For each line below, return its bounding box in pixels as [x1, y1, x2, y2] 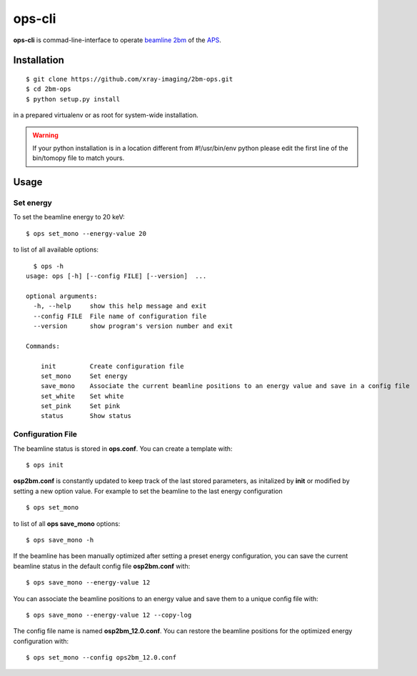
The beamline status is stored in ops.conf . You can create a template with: [13, 444, 233, 453]
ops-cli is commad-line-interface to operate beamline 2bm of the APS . [13, 36, 221, 44]
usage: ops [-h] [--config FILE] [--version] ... [26, 272, 207, 280]
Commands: [26, 342, 60, 350]
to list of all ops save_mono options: [13, 519, 121, 528]
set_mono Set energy [40, 372, 128, 380]
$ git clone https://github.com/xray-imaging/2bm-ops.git [26, 75, 233, 83]
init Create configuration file [40, 362, 185, 370]
